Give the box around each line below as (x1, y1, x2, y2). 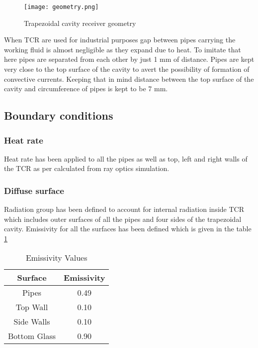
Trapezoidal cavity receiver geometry (24, 17, 136, 28)
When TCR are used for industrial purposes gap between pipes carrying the (4, 34, 236, 45)
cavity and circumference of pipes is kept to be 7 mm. (4, 83, 168, 94)
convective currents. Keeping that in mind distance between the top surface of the (4, 73, 254, 84)
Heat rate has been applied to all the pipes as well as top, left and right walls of (4, 153, 248, 164)
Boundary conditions (4, 108, 113, 123)
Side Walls (13, 315, 50, 327)
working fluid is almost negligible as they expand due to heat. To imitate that (4, 44, 241, 54)
